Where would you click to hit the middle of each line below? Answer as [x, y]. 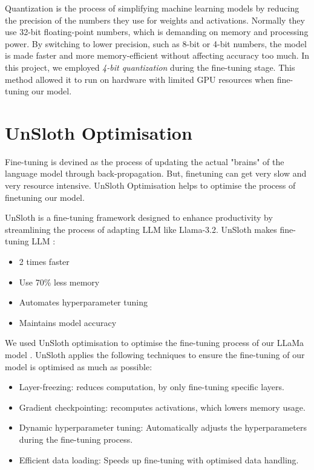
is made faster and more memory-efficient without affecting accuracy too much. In [157, 55]
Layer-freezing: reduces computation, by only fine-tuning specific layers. [152, 387]
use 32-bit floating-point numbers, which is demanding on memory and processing [157, 32]
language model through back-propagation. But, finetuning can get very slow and [156, 173]
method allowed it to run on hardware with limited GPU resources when [140, 79]
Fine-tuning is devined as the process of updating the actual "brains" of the [145, 161]
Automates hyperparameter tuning [83, 302]
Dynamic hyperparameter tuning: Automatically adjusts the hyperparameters [163, 427]
